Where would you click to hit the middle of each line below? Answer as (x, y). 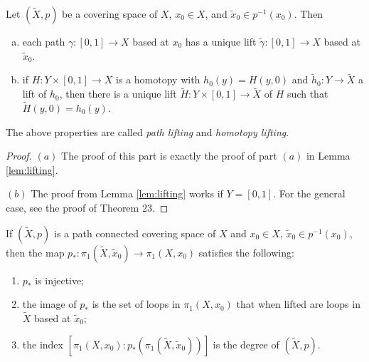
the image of (49, 304)
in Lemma (328, 156)
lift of (34, 94)
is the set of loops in (136, 304)
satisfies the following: (246, 252)
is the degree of (246, 344)
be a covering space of (110, 14)
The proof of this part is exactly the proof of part (169, 156)
